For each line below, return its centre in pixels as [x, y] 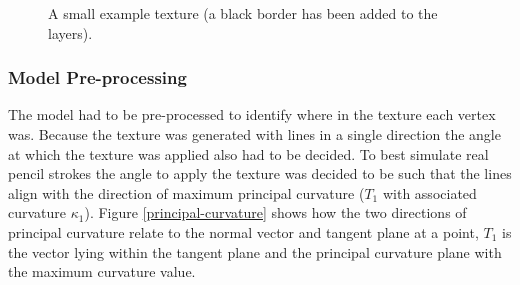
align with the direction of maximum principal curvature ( [186, 192]
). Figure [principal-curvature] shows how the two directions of [275, 212]
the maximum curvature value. [102, 271]
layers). [70, 32]
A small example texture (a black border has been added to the [243, 13]
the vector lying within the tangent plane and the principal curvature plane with [255, 251]
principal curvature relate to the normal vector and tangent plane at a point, [243, 231]
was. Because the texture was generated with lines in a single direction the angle [254, 134]
